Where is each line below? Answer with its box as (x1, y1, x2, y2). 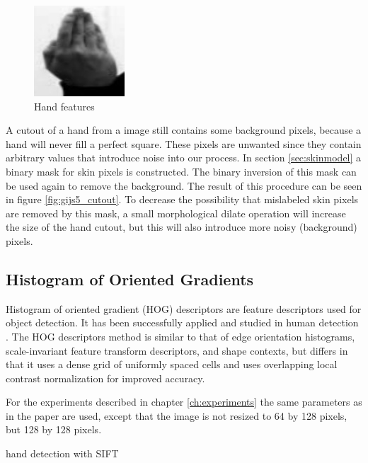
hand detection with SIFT (6, 446, 119, 461)
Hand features (34, 98, 95, 113)
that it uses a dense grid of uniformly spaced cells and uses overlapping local (6, 357, 338, 372)
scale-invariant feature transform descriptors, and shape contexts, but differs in (6, 343, 348, 358)
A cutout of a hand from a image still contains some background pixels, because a (6, 122, 362, 137)
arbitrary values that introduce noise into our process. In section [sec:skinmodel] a (6, 150, 362, 165)
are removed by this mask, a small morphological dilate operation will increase (6, 205, 346, 220)
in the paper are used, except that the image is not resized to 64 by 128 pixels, (6, 408, 347, 423)
